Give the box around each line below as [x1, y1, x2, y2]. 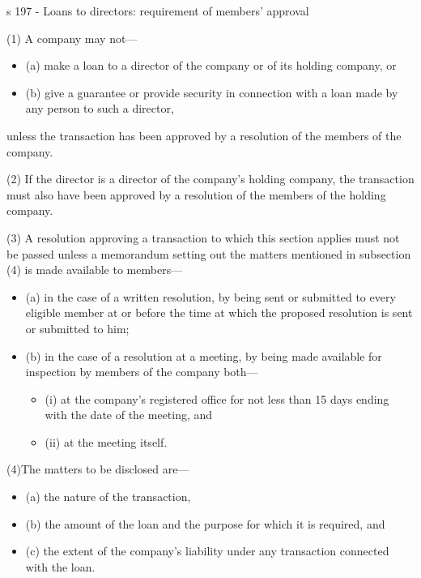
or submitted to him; [25, 319, 130, 336]
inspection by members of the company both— [25, 363, 258, 380]
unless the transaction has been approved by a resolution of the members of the [6, 126, 402, 143]
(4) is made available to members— [6, 261, 183, 278]
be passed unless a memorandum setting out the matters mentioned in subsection [6, 245, 411, 262]
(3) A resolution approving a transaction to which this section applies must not [6, 229, 400, 246]
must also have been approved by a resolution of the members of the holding [6, 186, 386, 203]
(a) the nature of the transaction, [25, 488, 191, 505]
